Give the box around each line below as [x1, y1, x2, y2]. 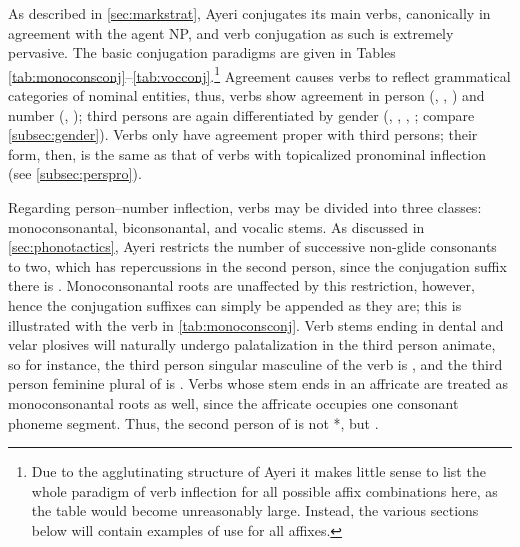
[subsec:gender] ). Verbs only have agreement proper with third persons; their [8, 124, 478, 145]
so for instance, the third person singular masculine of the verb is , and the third [8, 353, 503, 374]
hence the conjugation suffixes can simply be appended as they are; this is [8, 294, 462, 315]
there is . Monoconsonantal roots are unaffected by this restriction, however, [8, 275, 475, 296]
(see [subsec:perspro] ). [8, 163, 142, 184]
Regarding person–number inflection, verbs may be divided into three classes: [8, 197, 482, 217]
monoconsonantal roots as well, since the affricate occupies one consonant [8, 392, 459, 413]
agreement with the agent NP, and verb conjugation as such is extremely [8, 22, 454, 43]
